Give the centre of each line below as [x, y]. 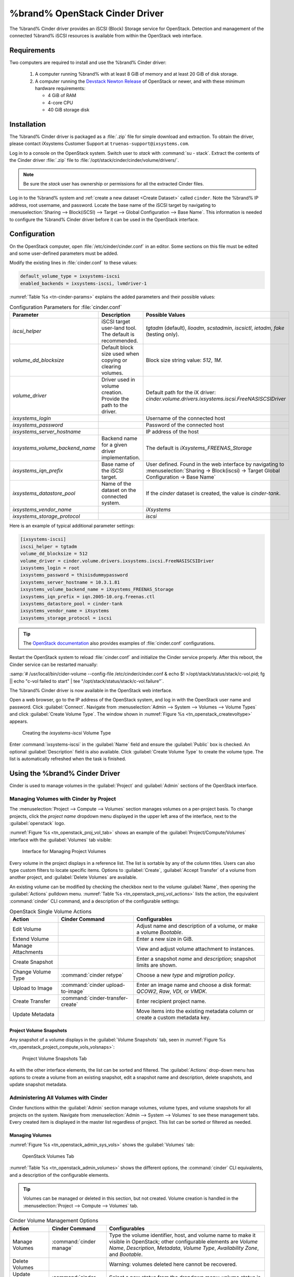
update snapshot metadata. [38, 1084]
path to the [114, 405]
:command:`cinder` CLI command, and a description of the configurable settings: [94, 901]
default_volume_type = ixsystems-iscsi [70, 276]
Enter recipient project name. [171, 1001]
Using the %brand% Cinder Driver [65, 773]
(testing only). [163, 335]
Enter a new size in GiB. [165, 939]
